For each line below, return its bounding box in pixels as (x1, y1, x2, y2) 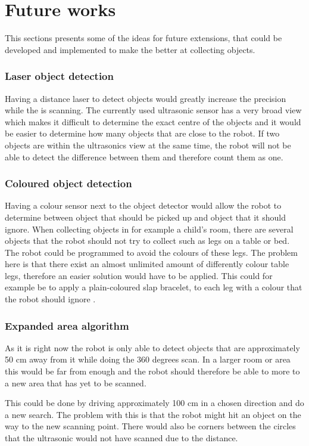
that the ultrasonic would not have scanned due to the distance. (5, 432, 238, 444)
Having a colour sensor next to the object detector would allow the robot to (5, 199, 282, 212)
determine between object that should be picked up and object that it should (5, 210, 286, 223)
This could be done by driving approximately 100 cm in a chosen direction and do (5, 397, 304, 409)
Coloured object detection (5, 176, 132, 191)
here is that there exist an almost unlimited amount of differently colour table (5, 258, 289, 270)
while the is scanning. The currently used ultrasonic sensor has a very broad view (5, 104, 302, 116)
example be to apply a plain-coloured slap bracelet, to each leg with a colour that (5, 281, 302, 293)
